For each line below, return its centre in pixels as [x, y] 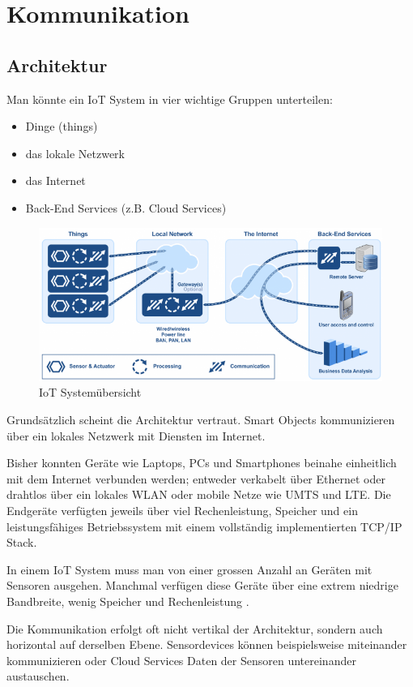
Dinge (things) [62, 126]
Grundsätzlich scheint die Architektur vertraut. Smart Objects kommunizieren [201, 419]
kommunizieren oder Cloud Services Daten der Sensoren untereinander [181, 660]
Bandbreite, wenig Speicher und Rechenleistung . [128, 601]
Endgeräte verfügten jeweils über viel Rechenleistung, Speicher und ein [182, 510]
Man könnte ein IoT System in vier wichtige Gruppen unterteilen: [170, 99]
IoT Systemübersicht [90, 392]
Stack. [22, 542]
